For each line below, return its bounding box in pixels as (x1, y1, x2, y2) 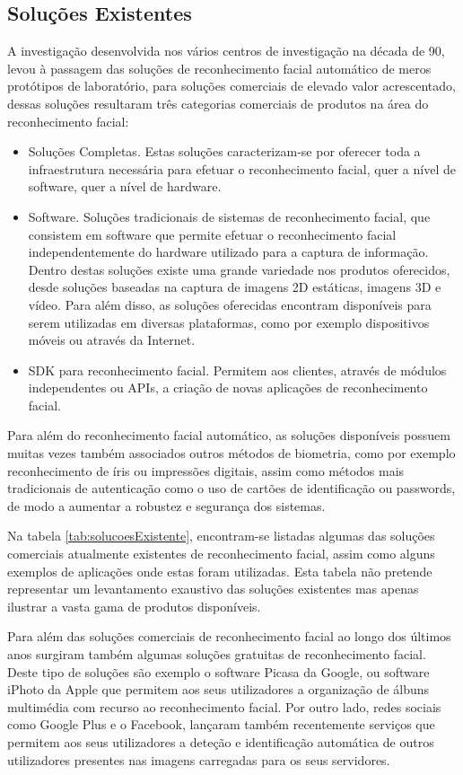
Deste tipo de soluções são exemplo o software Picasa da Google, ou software (7, 662, 430, 681)
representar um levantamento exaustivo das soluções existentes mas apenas (7, 579, 419, 598)
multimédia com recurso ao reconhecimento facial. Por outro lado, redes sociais (7, 697, 441, 716)
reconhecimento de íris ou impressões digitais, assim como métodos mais (7, 461, 405, 480)
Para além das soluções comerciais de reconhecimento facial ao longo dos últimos (7, 627, 451, 646)
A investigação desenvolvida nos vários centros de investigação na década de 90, (7, 41, 445, 60)
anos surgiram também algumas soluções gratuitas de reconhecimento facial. (7, 645, 426, 664)
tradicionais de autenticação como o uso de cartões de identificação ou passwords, (7, 479, 456, 498)
